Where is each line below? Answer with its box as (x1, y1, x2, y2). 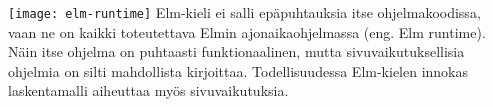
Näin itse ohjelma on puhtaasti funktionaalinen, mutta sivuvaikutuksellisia (8, 41, 465, 62)
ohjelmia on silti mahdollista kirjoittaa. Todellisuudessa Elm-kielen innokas (8, 60, 469, 81)
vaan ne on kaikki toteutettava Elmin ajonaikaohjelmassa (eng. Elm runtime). (8, 21, 486, 42)
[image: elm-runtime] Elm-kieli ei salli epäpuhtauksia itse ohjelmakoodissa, (8, 2, 481, 22)
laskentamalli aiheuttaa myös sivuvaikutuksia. (8, 80, 289, 101)
